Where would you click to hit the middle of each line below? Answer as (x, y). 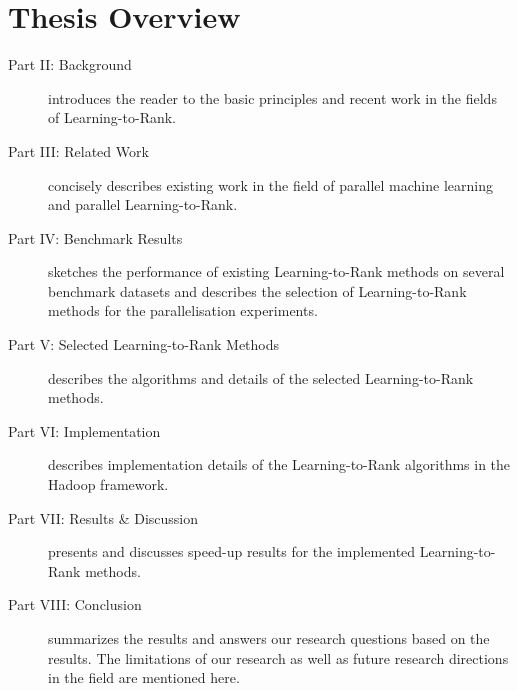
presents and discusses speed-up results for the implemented (232, 551)
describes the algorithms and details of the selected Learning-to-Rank (261, 377)
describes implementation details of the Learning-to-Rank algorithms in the (279, 464)
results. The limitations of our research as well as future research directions (278, 657)
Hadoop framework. (108, 484)
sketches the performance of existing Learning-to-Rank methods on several (276, 271)
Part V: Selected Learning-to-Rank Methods (144, 344)
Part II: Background (70, 64)
